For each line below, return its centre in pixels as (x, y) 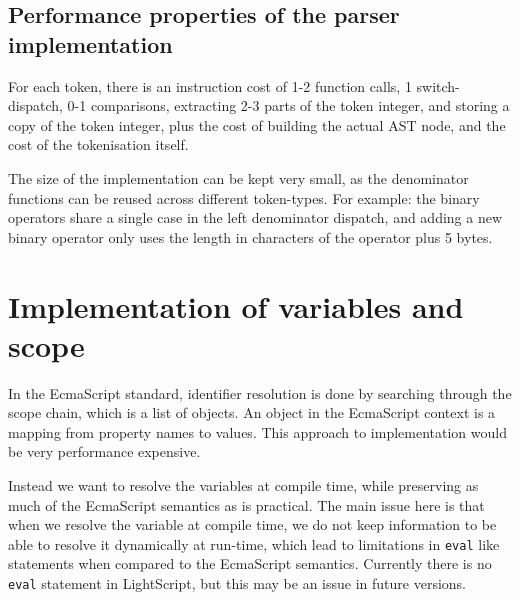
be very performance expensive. (104, 451)
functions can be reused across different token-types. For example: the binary (244, 197)
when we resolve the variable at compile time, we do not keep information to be (252, 524)
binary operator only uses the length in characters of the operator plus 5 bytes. (250, 236)
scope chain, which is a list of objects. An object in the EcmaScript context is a (252, 412)
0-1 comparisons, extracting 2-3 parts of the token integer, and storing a (288, 105)
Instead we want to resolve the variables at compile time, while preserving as (243, 485)
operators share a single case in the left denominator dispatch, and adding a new (255, 217)
